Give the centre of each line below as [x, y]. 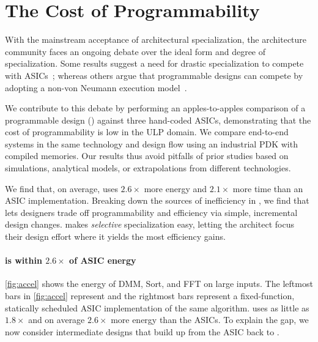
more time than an [268, 188]
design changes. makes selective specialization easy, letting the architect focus [150, 224]
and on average [57, 320]
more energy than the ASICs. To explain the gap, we [210, 320]
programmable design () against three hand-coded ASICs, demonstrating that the [158, 120]
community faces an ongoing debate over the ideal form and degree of [135, 51]
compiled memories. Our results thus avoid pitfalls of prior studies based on [147, 156]
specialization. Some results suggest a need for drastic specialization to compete [154, 63]
